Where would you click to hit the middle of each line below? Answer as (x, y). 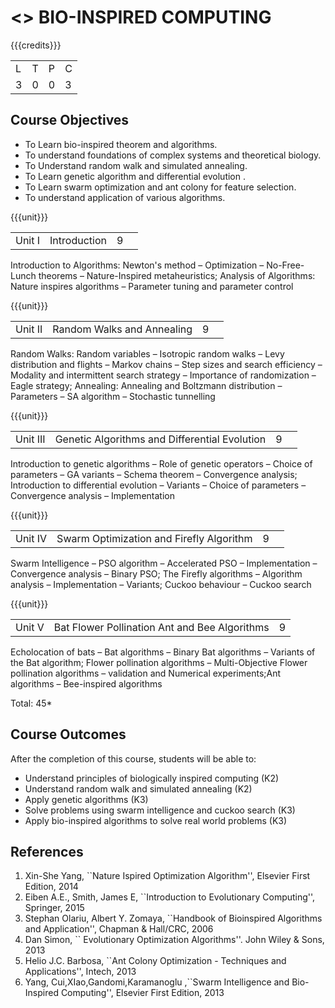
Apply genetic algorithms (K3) (86, 799)
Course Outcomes (68, 734)
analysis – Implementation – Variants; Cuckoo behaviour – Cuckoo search (161, 584)
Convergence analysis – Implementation (92, 495)
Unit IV (31, 538)
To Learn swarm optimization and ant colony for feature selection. (160, 187)
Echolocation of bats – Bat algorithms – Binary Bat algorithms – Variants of (163, 652)
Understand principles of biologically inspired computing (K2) (152, 778)
